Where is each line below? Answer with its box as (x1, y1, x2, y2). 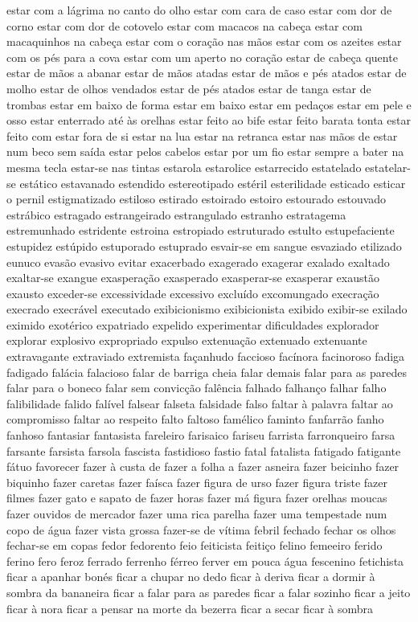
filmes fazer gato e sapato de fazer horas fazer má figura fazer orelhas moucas (6, 489, 387, 506)
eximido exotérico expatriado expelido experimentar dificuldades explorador (6, 316, 379, 333)
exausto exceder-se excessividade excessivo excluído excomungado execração (6, 284, 379, 301)
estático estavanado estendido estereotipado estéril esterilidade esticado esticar (19, 174, 406, 191)
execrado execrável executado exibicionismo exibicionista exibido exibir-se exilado (6, 301, 408, 317)
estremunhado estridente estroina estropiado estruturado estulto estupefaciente (6, 222, 395, 239)
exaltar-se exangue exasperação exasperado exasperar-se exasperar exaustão (6, 269, 379, 286)
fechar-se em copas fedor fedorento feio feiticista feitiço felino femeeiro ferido (6, 537, 383, 554)
